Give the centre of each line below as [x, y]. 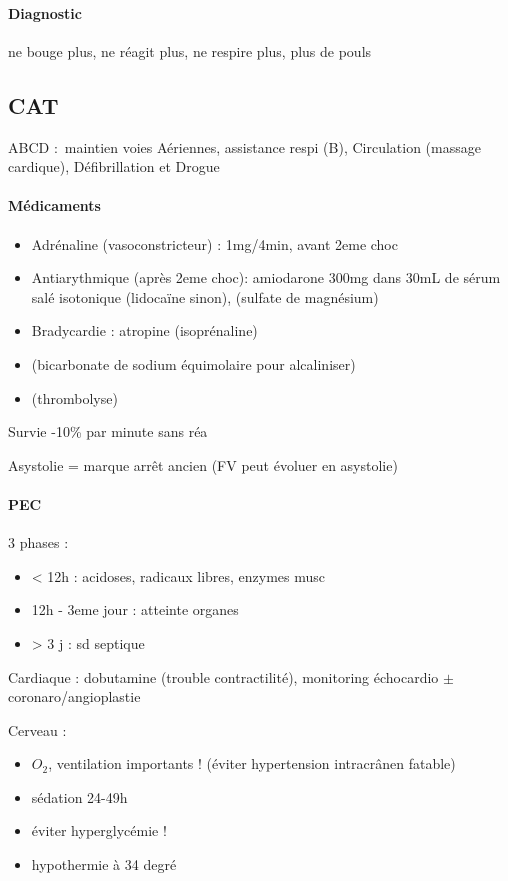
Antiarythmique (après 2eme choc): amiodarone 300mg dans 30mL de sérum [266, 277]
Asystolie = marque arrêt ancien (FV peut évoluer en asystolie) [203, 464]
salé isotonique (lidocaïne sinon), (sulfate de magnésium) [205, 296]
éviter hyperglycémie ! [99, 830]
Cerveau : [37, 729]
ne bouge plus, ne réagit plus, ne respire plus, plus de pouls [190, 50]
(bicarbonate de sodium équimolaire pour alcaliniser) [193, 363]
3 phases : [38, 542]
